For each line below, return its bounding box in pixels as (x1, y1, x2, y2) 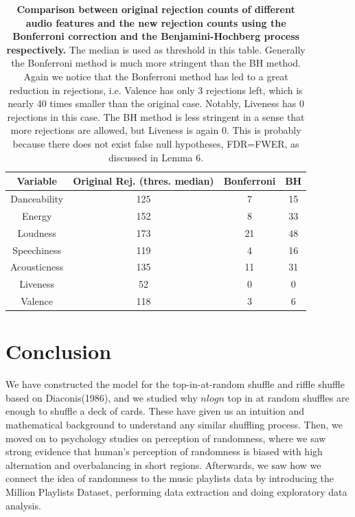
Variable (16, 174, 57, 188)
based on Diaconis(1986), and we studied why (5, 390, 198, 404)
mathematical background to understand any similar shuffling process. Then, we (5, 417, 343, 432)
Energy (21, 208, 52, 222)
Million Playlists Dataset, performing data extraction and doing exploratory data (5, 485, 347, 498)
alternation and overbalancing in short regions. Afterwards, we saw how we (5, 457, 321, 472)
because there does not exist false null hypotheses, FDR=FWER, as (12, 136, 299, 150)
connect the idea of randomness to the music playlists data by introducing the (5, 471, 334, 485)
